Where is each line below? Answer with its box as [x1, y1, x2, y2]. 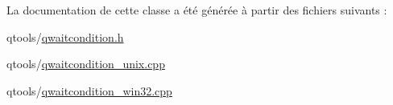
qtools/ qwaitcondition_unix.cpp [6, 55, 165, 72]
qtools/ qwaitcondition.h [6, 28, 124, 45]
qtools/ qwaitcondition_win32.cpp [6, 82, 172, 99]
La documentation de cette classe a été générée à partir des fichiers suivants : [6, 2, 387, 18]
